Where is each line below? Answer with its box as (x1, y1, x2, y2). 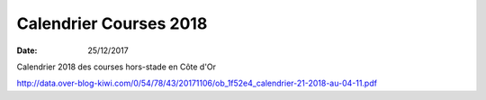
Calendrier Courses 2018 (16, 14, 208, 33)
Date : (16, 45, 38, 56)
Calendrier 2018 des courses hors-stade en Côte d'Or (16, 61, 216, 72)
